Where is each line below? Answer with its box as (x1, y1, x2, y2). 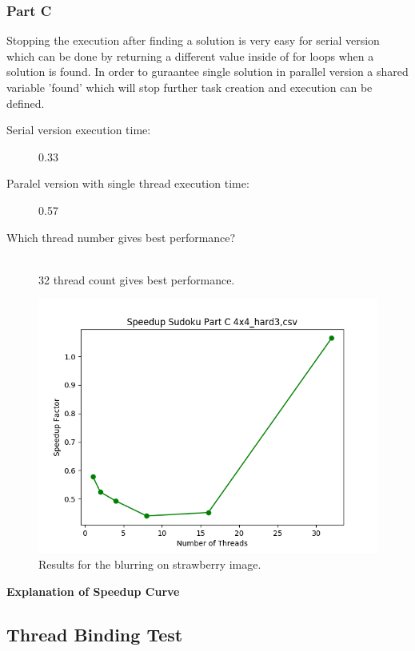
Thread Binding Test (6, 621, 183, 646)
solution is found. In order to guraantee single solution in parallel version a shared (6, 63, 409, 80)
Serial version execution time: (6, 121, 151, 138)
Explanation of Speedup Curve (6, 582, 180, 599)
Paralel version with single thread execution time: (6, 175, 249, 192)
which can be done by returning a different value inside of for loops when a (6, 47, 374, 64)
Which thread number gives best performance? (6, 228, 236, 245)
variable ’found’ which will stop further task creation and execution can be (6, 79, 373, 95)
